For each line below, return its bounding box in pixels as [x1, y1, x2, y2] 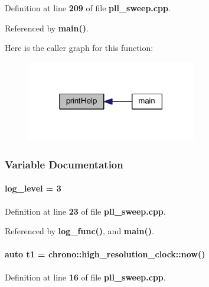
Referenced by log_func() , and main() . [5, 225, 154, 237]
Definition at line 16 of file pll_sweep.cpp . [5, 270, 166, 283]
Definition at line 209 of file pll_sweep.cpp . [5, 2, 171, 14]
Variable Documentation [5, 157, 123, 171]
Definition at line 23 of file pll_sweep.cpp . [5, 205, 166, 217]
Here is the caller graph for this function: [5, 42, 154, 54]
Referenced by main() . [5, 21, 89, 34]
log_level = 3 [5, 182, 61, 194]
